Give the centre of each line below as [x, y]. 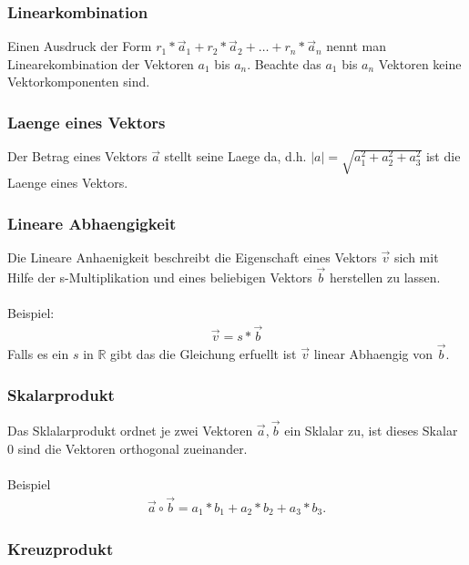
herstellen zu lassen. [385, 277]
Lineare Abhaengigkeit [92, 223]
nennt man [357, 46]
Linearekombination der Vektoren [101, 63]
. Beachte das [284, 63]
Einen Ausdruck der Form [80, 46]
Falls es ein [38, 354]
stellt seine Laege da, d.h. [235, 156]
